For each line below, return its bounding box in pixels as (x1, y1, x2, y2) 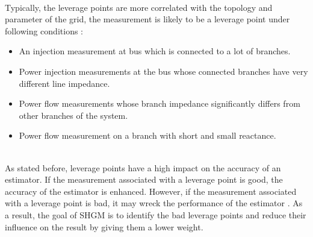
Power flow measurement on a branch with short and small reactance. (19, 129, 276, 142)
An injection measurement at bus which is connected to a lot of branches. (19, 45, 291, 57)
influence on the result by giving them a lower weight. (5, 220, 203, 233)
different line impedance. (19, 77, 110, 89)
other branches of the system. (19, 109, 128, 121)
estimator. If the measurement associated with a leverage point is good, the (5, 173, 283, 186)
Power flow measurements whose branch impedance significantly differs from (19, 97, 300, 110)
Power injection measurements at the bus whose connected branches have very (19, 65, 308, 77)
